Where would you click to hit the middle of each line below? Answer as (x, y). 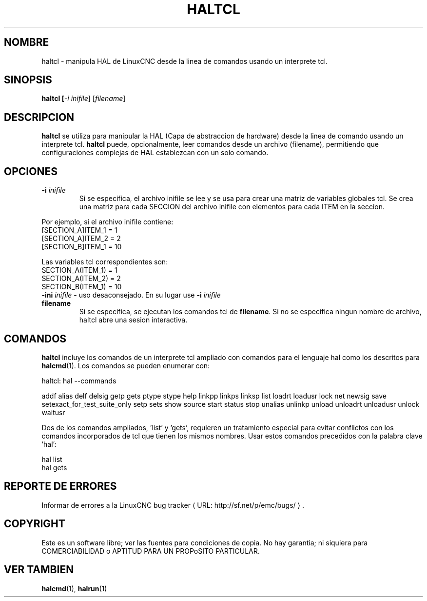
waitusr (53, 412)
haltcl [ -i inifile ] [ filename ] (84, 99)
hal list (52, 459)
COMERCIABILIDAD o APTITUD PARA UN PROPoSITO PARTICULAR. (151, 551)
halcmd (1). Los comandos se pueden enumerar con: (126, 365)
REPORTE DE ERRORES (60, 486)
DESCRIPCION (39, 117)
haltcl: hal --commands (79, 381)
